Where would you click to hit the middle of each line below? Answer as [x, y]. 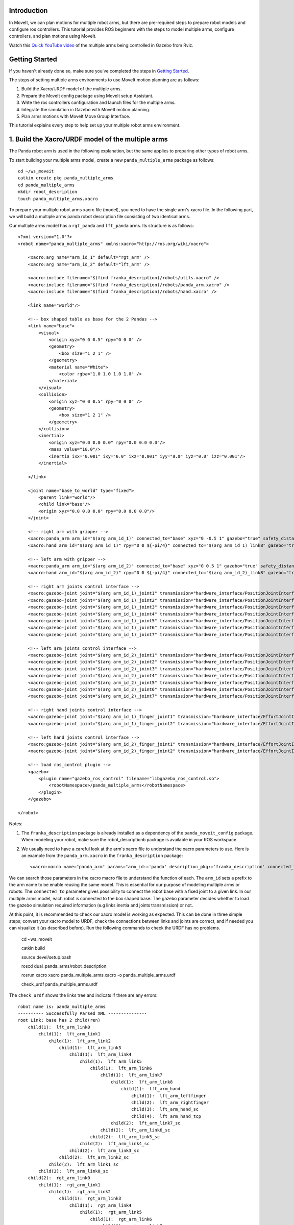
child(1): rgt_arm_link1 [69, 1185]
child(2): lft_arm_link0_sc [73, 1171]
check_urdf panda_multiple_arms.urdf [60, 984]
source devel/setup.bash [47, 957]
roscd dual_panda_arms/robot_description [64, 966]
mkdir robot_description [48, 192]
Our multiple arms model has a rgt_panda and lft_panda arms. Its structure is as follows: [101, 225]
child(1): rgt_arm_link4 [100, 1205]
